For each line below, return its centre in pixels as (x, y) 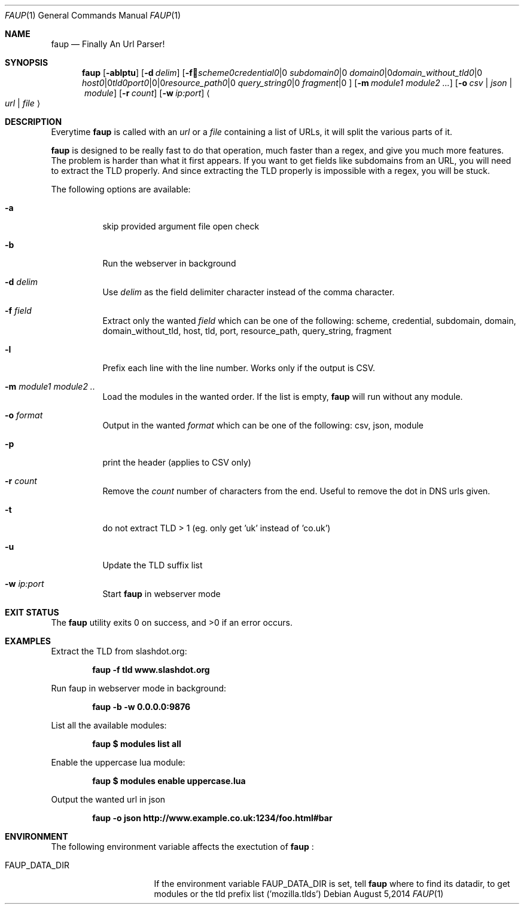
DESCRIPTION (33, 122)
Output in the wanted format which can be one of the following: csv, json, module (263, 425)
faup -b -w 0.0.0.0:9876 (141, 707)
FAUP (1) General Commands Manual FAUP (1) (93, 15)
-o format (24, 415)
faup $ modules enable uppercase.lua (169, 781)
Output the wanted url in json (108, 799)
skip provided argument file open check (181, 226)
